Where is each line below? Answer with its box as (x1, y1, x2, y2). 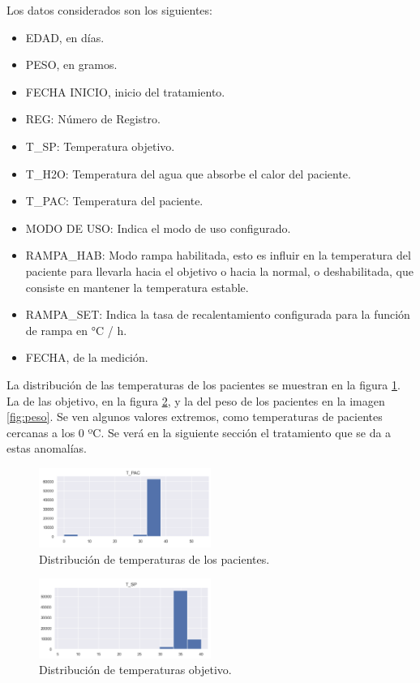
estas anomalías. (6, 440, 87, 457)
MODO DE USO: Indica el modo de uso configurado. (25, 219, 291, 236)
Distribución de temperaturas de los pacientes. (39, 550, 270, 567)
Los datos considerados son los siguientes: (6, 2, 212, 18)
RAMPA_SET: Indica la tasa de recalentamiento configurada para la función (25, 306, 410, 323)
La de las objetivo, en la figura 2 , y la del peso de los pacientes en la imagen (6, 392, 385, 409)
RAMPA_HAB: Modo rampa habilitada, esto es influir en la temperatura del (25, 247, 411, 264)
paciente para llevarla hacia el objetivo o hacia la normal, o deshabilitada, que (25, 262, 414, 279)
